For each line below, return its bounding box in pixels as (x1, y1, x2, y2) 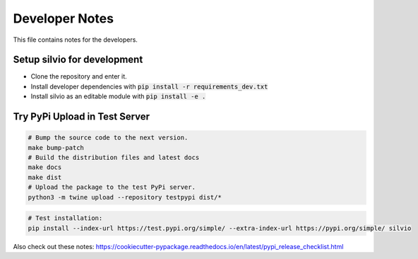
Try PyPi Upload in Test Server (13, 110, 150, 123)
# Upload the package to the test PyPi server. (28, 183, 196, 191)
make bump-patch (28, 144, 85, 151)
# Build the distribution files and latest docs (28, 154, 200, 162)
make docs (28, 163, 62, 171)
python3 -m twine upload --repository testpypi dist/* (28, 193, 222, 201)
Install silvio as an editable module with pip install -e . (30, 92, 206, 100)
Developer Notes (13, 11, 114, 26)
